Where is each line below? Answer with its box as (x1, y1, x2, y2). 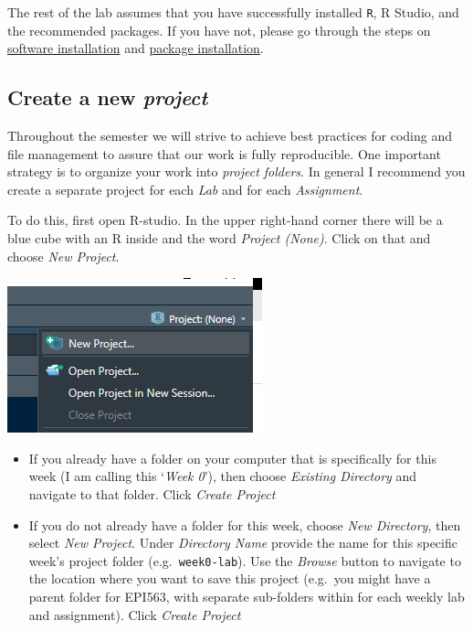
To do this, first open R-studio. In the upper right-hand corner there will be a (7, 210, 443, 230)
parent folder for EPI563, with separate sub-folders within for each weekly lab (28, 587, 465, 606)
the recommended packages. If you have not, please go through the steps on (7, 20, 431, 39)
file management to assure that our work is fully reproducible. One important (7, 144, 441, 163)
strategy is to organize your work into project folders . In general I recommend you (7, 162, 466, 181)
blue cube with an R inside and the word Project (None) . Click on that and (7, 229, 431, 248)
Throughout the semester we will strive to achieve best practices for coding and (7, 126, 453, 145)
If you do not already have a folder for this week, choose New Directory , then (28, 515, 461, 534)
